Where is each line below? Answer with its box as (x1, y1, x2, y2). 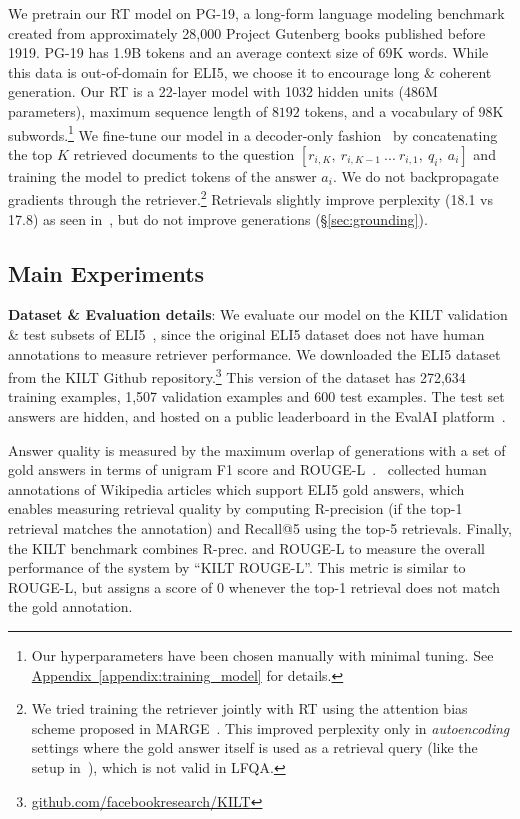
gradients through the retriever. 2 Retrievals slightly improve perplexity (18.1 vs (8, 186, 494, 210)
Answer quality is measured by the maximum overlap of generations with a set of (8, 439, 506, 460)
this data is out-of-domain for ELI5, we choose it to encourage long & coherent (8, 61, 492, 82)
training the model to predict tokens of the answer (8, 165, 317, 186)
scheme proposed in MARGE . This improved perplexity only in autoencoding (31, 717, 510, 738)
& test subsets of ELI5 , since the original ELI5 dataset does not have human (8, 324, 485, 345)
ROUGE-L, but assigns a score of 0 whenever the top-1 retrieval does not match (8, 576, 500, 597)
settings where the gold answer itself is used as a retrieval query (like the (31, 737, 478, 758)
